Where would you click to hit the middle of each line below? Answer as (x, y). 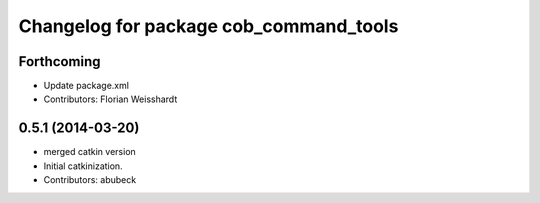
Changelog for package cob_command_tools (208, 26)
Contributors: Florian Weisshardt (110, 99)
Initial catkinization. (83, 166)
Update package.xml (86, 86)
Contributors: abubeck (90, 180)
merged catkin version (90, 152)
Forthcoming (59, 61)
